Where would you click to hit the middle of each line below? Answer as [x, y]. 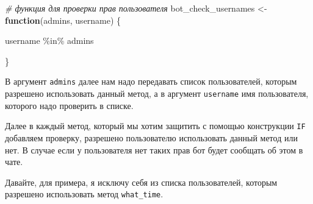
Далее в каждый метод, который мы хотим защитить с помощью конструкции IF [155, 126]
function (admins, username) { [63, 20]
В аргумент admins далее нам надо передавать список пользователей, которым [151, 81]
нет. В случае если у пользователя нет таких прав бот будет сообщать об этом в [154, 149]
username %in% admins [49, 40]
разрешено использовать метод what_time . [84, 194]
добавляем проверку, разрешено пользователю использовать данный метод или [151, 137]
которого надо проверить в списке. [69, 105]
